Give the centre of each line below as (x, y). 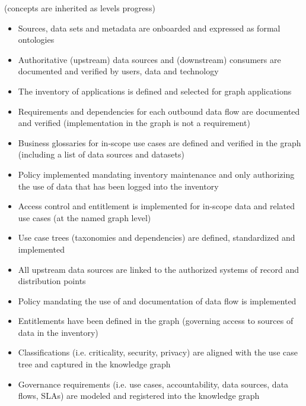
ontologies (36, 40)
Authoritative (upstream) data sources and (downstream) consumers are (149, 59)
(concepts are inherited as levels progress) (80, 8)
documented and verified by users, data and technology (118, 71)
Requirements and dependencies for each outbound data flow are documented (159, 111)
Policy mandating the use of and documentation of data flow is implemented (157, 300)
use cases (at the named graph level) (85, 217)
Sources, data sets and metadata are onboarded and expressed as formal (149, 28)
